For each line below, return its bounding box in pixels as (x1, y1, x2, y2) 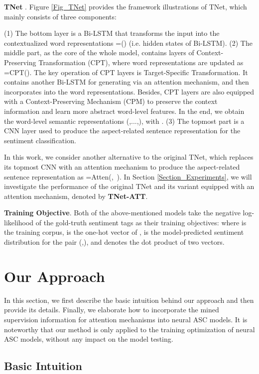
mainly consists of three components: (4, 11, 117, 21)
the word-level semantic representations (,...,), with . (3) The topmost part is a (4, 115, 245, 126)
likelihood (4, 217, 34, 227)
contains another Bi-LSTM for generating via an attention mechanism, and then (4, 77, 249, 87)
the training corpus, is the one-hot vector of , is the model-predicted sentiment (4, 227, 244, 237)
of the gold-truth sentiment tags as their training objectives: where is (35, 217, 247, 227)
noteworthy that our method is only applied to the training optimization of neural (4, 324, 255, 334)
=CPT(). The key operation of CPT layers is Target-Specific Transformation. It (4, 67, 248, 77)
